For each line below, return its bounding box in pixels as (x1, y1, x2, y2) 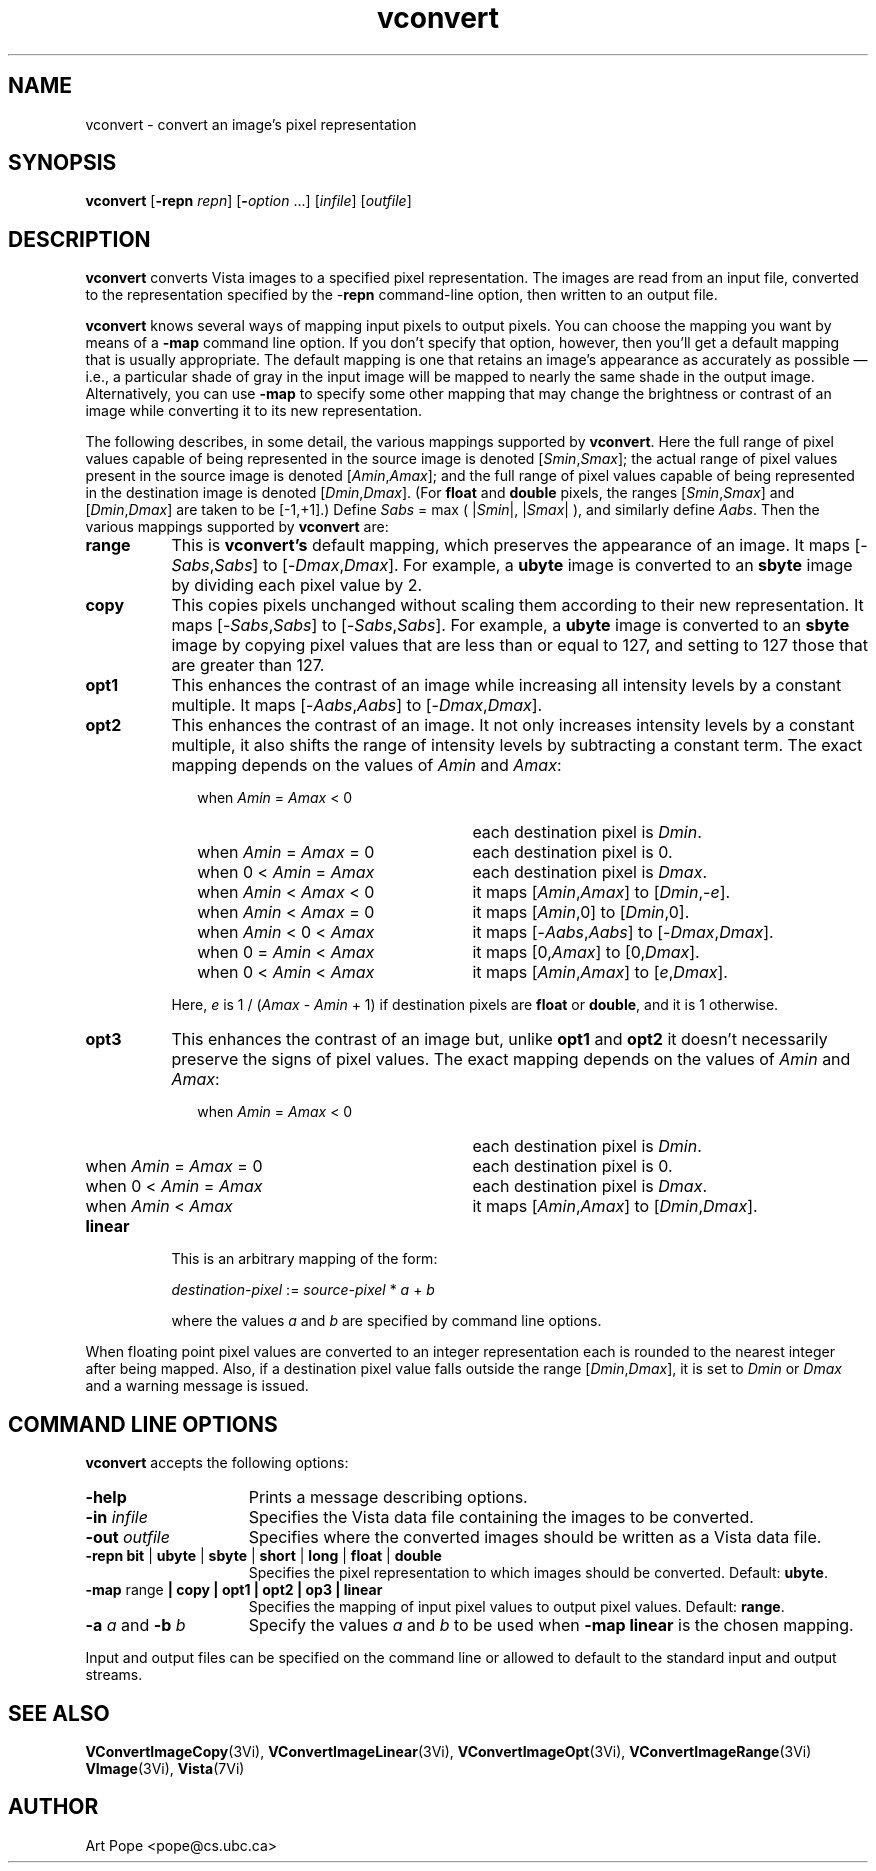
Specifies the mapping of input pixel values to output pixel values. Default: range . (248, 1598, 785, 1616)
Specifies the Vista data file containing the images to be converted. (248, 1507, 754, 1528)
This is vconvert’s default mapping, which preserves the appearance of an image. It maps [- (171, 535, 868, 556)
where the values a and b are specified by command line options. (171, 1312, 602, 1330)
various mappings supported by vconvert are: (85, 518, 389, 536)
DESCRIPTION (8, 226, 151, 252)
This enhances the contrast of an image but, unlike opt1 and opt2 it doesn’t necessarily (171, 1029, 828, 1050)
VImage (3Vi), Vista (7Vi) (85, 1759, 245, 1777)
